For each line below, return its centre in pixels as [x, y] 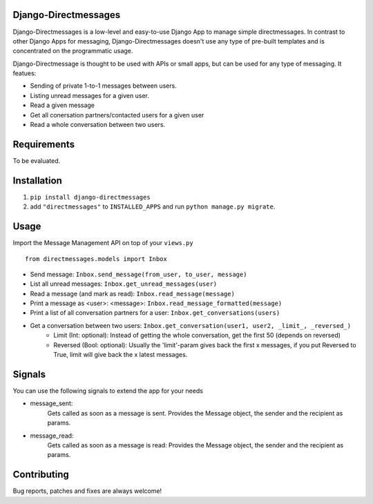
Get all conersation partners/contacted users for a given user [117, 115]
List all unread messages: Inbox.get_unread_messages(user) [124, 284]
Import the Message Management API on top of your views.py [103, 243]
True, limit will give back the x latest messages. [121, 355]
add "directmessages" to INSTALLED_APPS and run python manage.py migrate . [153, 206]
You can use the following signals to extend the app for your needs [108, 391]
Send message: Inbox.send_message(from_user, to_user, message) [138, 274]
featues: [25, 73]
